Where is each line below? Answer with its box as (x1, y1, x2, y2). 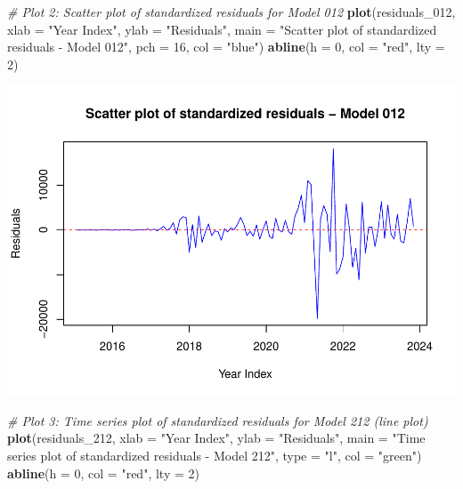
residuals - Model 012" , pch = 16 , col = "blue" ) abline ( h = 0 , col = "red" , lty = (7, 37, 445, 56)
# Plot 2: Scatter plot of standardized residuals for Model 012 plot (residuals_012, (7, 3, 456, 20)
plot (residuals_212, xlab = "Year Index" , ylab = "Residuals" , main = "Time (7, 429, 426, 447)
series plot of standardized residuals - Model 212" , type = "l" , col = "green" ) (7, 446, 422, 465)
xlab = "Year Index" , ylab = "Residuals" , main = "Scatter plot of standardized (7, 20, 437, 38)
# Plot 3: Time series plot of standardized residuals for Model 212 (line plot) (7, 411, 428, 429)
